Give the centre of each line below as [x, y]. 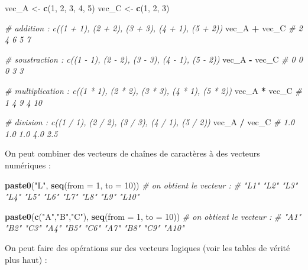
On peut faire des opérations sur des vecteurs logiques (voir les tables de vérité [147, 247]
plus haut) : [26, 259]
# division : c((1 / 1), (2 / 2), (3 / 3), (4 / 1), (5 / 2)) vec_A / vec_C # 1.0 [150, 122]
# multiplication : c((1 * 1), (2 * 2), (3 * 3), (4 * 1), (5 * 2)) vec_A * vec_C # [153, 90]
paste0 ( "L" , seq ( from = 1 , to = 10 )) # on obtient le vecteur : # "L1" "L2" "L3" [151, 185]
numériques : [28, 165]
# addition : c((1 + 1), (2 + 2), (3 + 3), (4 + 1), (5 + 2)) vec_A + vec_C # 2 [154, 27]
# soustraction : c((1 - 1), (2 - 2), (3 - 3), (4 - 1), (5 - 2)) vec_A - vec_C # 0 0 [154, 59]
